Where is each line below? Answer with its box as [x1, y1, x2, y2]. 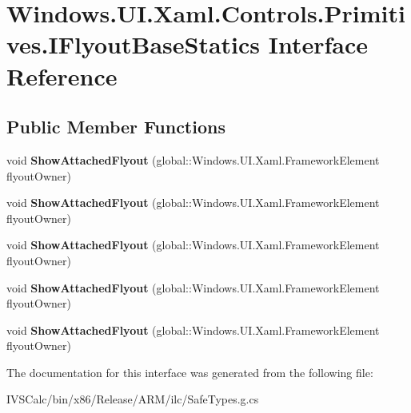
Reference [6, 59, 118, 92]
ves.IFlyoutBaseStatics [6, 28, 261, 61]
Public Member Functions [6, 114, 225, 139]
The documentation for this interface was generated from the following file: [6, 363, 373, 380]
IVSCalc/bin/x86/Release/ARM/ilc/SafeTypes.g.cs [6, 391, 259, 407]
